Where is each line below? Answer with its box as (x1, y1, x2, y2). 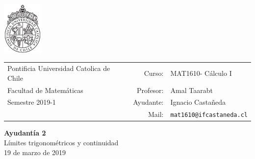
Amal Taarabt (170, 85, 213, 95)
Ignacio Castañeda (170, 97, 226, 107)
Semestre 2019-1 (7, 97, 56, 107)
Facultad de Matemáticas (7, 85, 83, 95)
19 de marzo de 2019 (4, 147, 66, 157)
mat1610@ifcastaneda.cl (170, 112, 248, 119)
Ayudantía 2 (4, 128, 46, 138)
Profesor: (137, 85, 164, 95)
